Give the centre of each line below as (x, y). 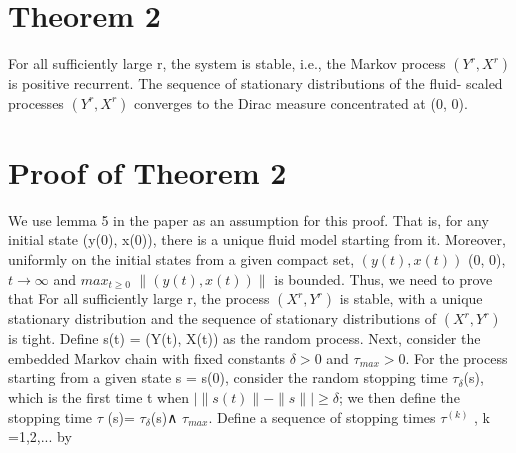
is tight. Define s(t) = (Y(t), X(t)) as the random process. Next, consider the (244, 338)
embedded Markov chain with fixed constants (147, 357)
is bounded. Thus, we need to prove (383, 278)
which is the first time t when (99, 397)
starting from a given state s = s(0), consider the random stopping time (228, 377)
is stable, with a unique (411, 298)
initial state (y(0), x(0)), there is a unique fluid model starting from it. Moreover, (257, 239)
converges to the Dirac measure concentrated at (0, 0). (301, 102)
